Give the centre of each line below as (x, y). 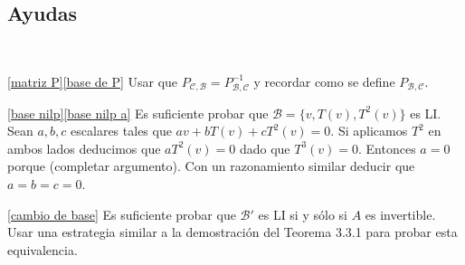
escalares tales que (121, 131)
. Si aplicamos (369, 131)
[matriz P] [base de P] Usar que (93, 81)
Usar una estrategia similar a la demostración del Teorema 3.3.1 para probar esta (232, 232)
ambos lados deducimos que (84, 148)
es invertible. (400, 214)
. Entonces (387, 148)
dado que (265, 148)
